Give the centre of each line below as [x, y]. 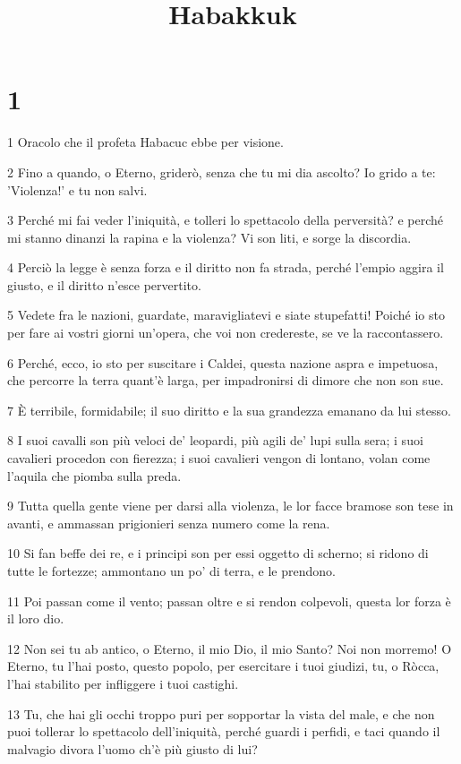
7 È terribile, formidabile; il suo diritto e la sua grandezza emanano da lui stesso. [229, 410]
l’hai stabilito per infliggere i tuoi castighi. [123, 683]
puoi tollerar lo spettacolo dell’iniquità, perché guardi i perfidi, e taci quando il [224, 731]
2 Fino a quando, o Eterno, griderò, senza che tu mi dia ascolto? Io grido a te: [222, 172]
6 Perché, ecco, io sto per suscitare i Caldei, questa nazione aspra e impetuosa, [223, 362]
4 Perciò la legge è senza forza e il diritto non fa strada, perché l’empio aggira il [226, 267]
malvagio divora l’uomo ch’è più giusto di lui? [132, 748]
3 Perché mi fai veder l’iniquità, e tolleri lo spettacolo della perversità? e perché [226, 220]
